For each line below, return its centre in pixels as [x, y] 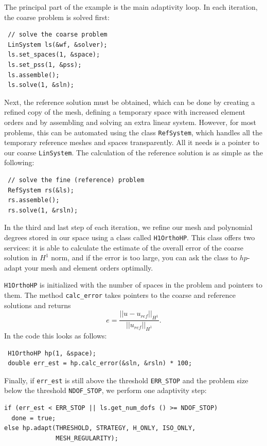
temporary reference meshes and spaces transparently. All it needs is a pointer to [132, 142]
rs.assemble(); [34, 200]
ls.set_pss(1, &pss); [45, 65]
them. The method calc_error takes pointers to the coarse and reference [120, 295]
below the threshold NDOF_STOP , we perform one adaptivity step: [105, 390]
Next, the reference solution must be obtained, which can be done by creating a [130, 102]
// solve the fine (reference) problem [76, 180]
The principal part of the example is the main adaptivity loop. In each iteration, [131, 7]
